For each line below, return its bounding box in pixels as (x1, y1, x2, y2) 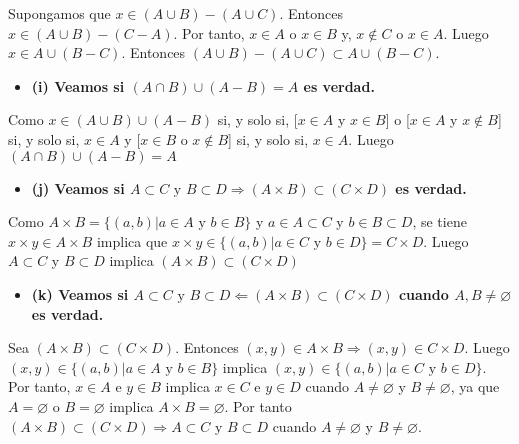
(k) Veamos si (31, 283, 129, 304)
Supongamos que (8, 3, 111, 23)
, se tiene (412, 211, 467, 232)
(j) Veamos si (31, 177, 125, 198)
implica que (96, 230, 168, 251)
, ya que (450, 376, 500, 397)
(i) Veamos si (31, 75, 125, 96)
